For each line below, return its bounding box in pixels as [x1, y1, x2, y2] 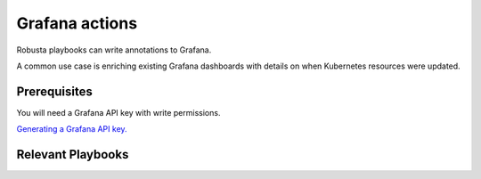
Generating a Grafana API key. [16, 124, 128, 134]
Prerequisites [16, 84, 93, 99]
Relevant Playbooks [16, 147, 129, 162]
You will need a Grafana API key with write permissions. [16, 107, 221, 118]
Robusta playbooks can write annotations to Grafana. [16, 45, 212, 55]
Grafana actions [16, 13, 138, 33]
